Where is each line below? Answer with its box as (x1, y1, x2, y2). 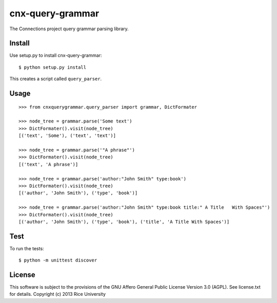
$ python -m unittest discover (18, 257, 97, 264)
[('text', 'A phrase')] (18, 161, 78, 167)
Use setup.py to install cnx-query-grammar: (9, 52, 102, 58)
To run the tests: (9, 245, 44, 251)
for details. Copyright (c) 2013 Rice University (9, 291, 106, 297)
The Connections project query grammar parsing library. (9, 26, 129, 32)
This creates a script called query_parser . (9, 76, 102, 82)
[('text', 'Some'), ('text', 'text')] (18, 133, 116, 138)
